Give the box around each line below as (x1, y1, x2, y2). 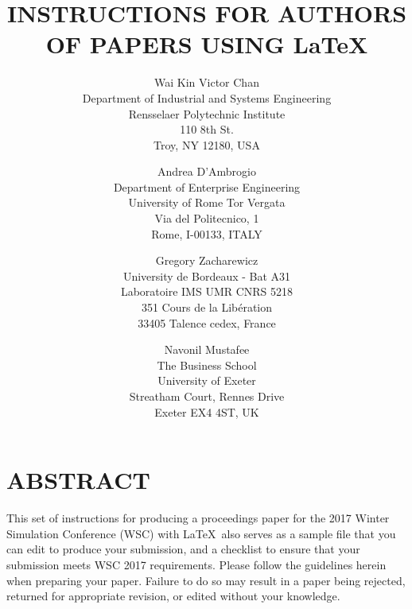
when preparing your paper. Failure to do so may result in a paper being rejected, (6, 572, 406, 588)
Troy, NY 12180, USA (154, 136, 260, 153)
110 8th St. (180, 121, 234, 138)
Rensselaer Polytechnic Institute (128, 105, 286, 122)
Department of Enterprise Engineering (113, 178, 301, 195)
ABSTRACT (6, 464, 150, 496)
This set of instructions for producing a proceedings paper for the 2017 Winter (6, 510, 390, 526)
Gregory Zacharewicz (155, 252, 258, 269)
